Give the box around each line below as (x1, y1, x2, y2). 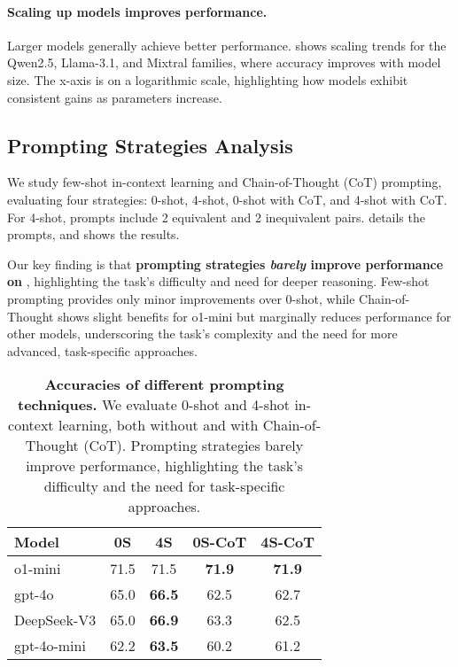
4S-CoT (260, 531, 315, 553)
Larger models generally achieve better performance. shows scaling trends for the (7, 35, 446, 54)
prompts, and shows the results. (7, 225, 180, 244)
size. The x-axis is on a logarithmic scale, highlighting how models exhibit (7, 70, 408, 89)
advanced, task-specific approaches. (7, 341, 198, 360)
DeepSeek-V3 (14, 609, 97, 631)
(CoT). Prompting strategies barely (83, 435, 304, 456)
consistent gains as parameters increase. (7, 88, 222, 106)
